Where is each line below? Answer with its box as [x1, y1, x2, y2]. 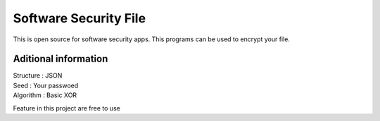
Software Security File [13, 10, 146, 26]
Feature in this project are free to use [13, 104, 121, 112]
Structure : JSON [13, 71, 63, 80]
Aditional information [13, 53, 108, 65]
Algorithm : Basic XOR [13, 91, 77, 99]
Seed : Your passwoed [13, 81, 79, 90]
